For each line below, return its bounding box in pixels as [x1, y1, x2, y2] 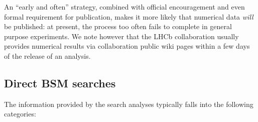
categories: [4, 108, 36, 119]
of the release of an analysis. [4, 50, 91, 61]
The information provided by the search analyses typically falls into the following [4, 98, 253, 109]
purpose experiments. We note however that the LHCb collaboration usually [4, 31, 239, 41]
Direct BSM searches [4, 75, 116, 90]
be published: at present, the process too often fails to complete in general [4, 21, 232, 32]
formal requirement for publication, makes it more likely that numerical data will [4, 11, 253, 22]
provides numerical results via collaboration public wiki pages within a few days [4, 41, 250, 51]
